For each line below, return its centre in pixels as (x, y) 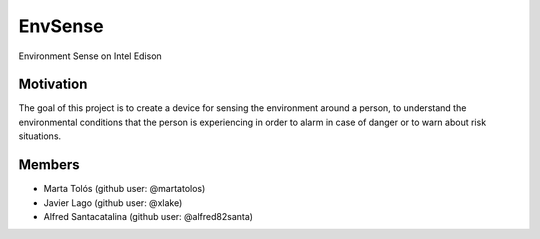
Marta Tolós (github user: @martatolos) (124, 189)
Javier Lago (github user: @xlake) (113, 202)
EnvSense (61, 26)
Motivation (53, 84)
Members (49, 165)
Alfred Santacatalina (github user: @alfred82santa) (148, 216)
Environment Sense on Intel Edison (90, 56)
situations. (40, 136)
